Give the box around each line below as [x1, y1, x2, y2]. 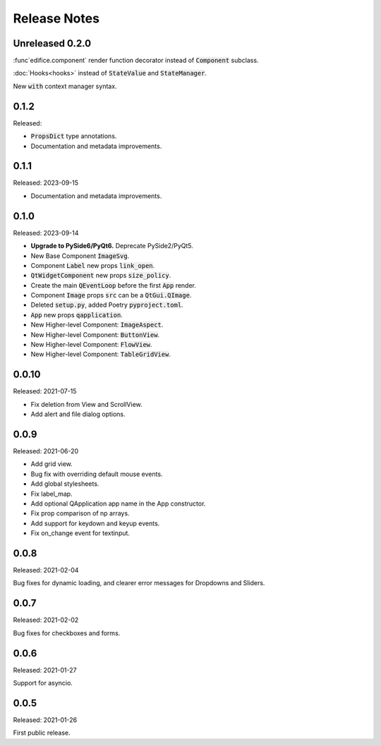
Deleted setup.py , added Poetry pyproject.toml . [30, 300, 183, 310]
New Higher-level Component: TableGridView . [30, 350, 171, 359]
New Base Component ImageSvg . [30, 251, 130, 260]
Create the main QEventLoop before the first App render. [30, 281, 197, 289]
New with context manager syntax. [13, 82, 117, 90]
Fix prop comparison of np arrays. [30, 509, 130, 518]
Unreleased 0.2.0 [13, 37, 92, 49]
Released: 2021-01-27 [13, 666, 77, 674]
